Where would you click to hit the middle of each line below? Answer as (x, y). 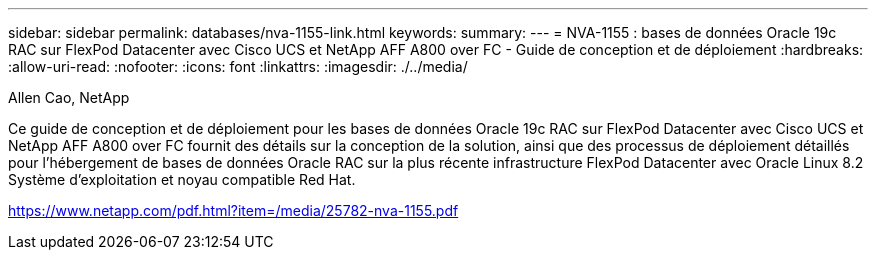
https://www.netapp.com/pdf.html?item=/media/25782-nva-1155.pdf (233, 210)
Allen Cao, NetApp (69, 97)
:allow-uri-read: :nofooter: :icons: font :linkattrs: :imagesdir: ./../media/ (238, 66)
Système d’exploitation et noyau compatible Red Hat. (182, 179)
